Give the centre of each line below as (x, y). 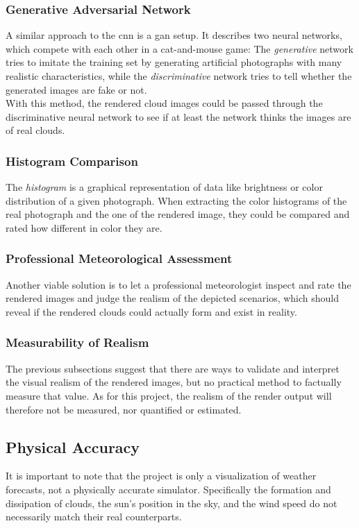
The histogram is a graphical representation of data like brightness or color (164, 187)
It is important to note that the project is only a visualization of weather (161, 476)
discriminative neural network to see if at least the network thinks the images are (178, 116)
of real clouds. (35, 130)
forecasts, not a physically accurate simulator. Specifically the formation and (168, 489)
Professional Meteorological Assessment (119, 258)
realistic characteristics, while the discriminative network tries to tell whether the (179, 76)
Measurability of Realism (77, 342)
